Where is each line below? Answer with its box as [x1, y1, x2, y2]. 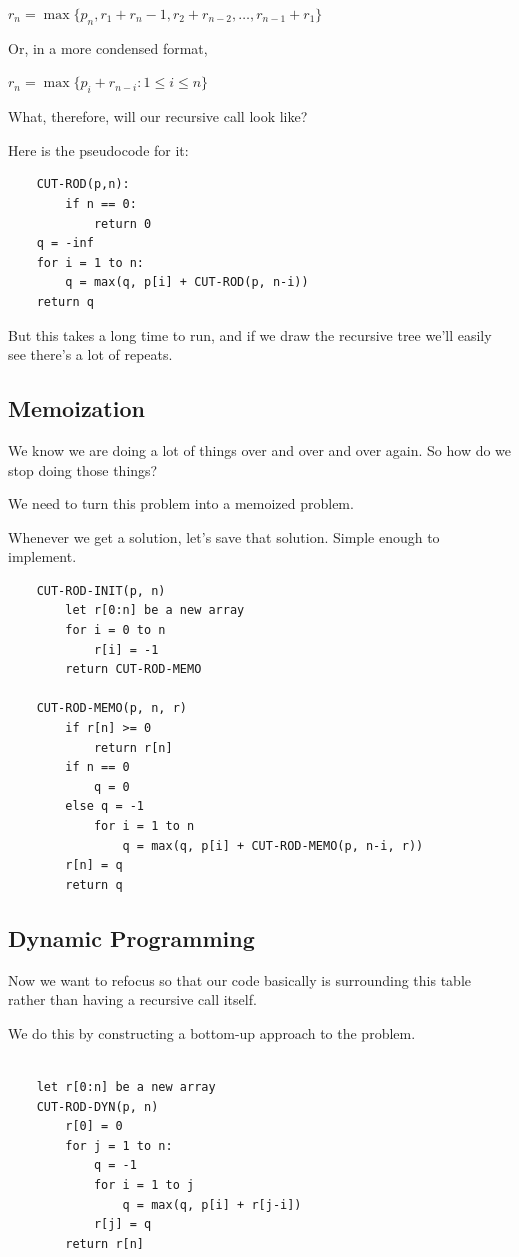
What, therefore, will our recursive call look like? [8, 106, 308, 127]
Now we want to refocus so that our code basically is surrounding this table [8, 969, 471, 990]
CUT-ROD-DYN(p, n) [36, 1099, 159, 1114]
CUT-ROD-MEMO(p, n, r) [36, 701, 187, 716]
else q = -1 [65, 799, 145, 814]
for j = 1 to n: [65, 1138, 173, 1153]
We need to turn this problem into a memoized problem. [8, 493, 354, 514]
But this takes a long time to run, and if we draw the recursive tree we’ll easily [8, 324, 492, 345]
